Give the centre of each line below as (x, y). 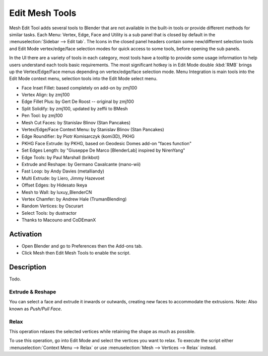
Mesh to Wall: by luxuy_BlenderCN (57, 192)
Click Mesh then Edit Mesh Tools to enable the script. (76, 253)
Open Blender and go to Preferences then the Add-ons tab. (82, 246)
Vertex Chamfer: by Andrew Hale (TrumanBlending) (74, 199)
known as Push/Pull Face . (35, 309)
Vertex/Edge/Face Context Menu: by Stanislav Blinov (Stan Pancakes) (93, 130)
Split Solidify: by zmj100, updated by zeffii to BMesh (75, 108)
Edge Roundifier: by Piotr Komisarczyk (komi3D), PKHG (78, 136)
